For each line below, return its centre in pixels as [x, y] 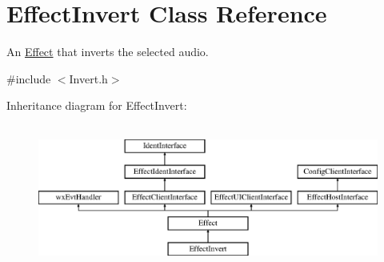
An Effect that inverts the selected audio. [108, 52]
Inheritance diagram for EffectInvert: [97, 105]
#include [29, 78]
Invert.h [88, 78]
